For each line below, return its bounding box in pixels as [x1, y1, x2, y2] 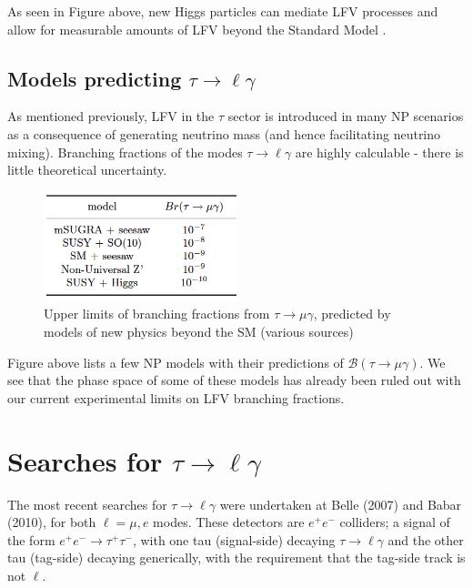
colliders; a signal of [339, 512, 450, 532]
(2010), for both [7, 512, 96, 532]
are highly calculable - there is [295, 142, 464, 161]
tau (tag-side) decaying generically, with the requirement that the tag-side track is [7, 548, 466, 567]
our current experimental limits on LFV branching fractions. [7, 388, 345, 407]
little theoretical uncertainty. [7, 160, 167, 179]
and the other [387, 530, 464, 549]
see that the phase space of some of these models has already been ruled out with [7, 370, 461, 390]
